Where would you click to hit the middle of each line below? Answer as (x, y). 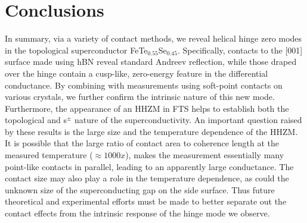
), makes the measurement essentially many (205, 155)
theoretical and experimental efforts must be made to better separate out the (146, 201)
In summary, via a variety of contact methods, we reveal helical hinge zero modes (153, 38)
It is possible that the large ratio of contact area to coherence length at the (142, 143)
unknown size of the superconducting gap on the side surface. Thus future (140, 189)
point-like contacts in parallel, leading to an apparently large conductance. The (149, 166)
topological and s (36, 120)
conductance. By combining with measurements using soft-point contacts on (144, 85)
